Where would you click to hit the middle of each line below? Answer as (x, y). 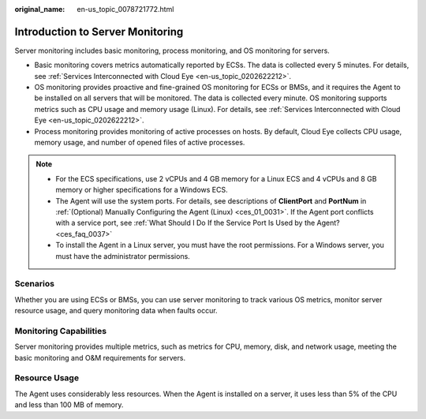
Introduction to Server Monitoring (99, 32)
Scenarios (35, 284)
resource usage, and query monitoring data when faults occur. (116, 311)
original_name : (40, 9)
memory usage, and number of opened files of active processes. (140, 143)
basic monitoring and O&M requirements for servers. (100, 357)
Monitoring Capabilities (60, 331)
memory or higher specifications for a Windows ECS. (142, 190)
